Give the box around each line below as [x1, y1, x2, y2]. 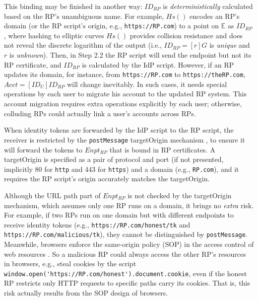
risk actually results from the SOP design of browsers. [4, 288, 168, 298]
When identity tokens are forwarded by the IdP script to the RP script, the [4, 125, 234, 135]
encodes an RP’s [190, 10, 240, 21]
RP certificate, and [4, 59, 62, 70]
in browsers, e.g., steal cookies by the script [4, 258, 136, 269]
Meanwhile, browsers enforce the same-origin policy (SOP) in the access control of [4, 239, 254, 249]
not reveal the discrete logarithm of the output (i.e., [4, 40, 162, 50]
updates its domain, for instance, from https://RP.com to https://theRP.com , [4, 69, 246, 79]
